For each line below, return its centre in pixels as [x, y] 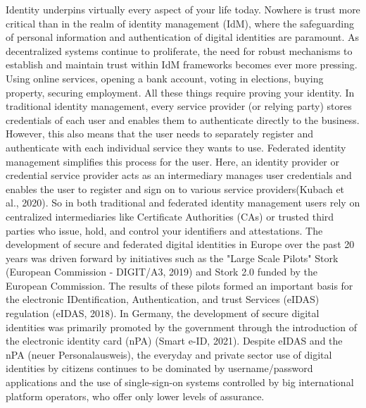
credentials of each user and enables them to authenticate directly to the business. [183, 119]
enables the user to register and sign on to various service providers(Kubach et [175, 188]
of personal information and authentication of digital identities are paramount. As [183, 37]
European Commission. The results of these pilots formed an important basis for [179, 285]
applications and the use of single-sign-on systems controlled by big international [180, 382]
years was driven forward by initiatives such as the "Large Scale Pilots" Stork [172, 258]
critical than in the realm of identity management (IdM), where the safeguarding [180, 23]
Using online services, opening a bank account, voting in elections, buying [165, 78]
